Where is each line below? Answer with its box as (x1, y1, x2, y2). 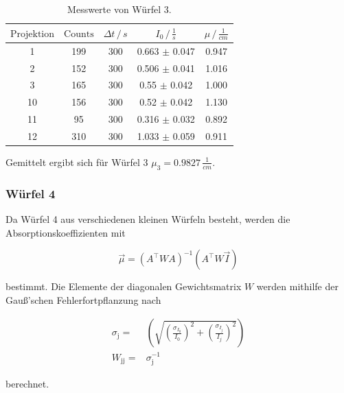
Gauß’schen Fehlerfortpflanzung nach (5, 292, 161, 307)
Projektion (10, 29, 55, 39)
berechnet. (5, 376, 49, 390)
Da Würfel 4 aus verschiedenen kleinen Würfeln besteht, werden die (5, 212, 290, 226)
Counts (64, 29, 94, 39)
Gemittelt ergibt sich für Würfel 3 (5, 154, 148, 169)
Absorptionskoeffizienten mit (5, 225, 126, 239)
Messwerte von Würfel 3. (67, 2, 172, 16)
